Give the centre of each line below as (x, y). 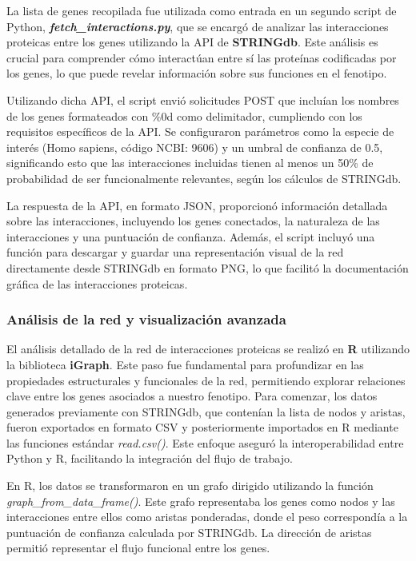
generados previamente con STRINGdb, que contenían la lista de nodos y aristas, (206, 411)
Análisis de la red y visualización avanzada (146, 319)
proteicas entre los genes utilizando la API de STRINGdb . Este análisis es (192, 42)
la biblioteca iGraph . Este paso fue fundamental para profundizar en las (185, 364)
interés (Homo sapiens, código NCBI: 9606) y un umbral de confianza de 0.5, (195, 147)
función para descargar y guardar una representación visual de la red (175, 252)
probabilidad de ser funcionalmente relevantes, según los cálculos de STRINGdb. (204, 178)
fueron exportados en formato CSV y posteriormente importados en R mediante (202, 427)
